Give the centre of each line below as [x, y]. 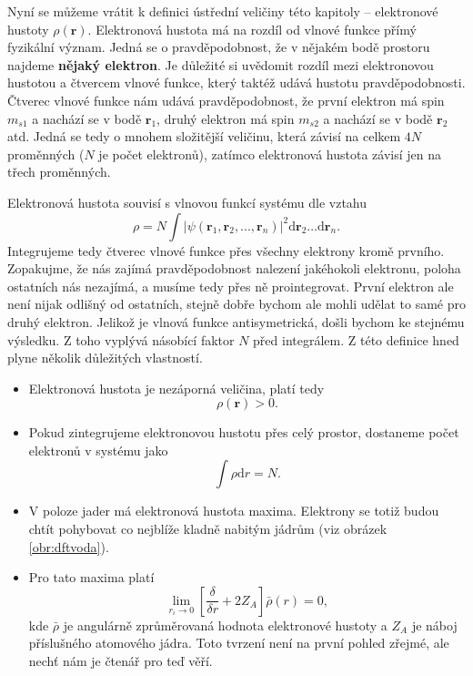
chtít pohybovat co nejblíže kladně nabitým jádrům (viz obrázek [208, 529]
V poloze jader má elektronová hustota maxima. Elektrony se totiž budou [234, 511]
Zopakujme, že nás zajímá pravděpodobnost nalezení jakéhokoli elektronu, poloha [234, 268]
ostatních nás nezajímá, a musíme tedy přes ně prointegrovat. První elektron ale [231, 286]
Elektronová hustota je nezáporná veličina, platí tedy [176, 388]
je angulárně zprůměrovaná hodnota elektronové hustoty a [225, 625]
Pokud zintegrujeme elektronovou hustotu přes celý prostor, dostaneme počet [244, 432]
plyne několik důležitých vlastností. [105, 358]
